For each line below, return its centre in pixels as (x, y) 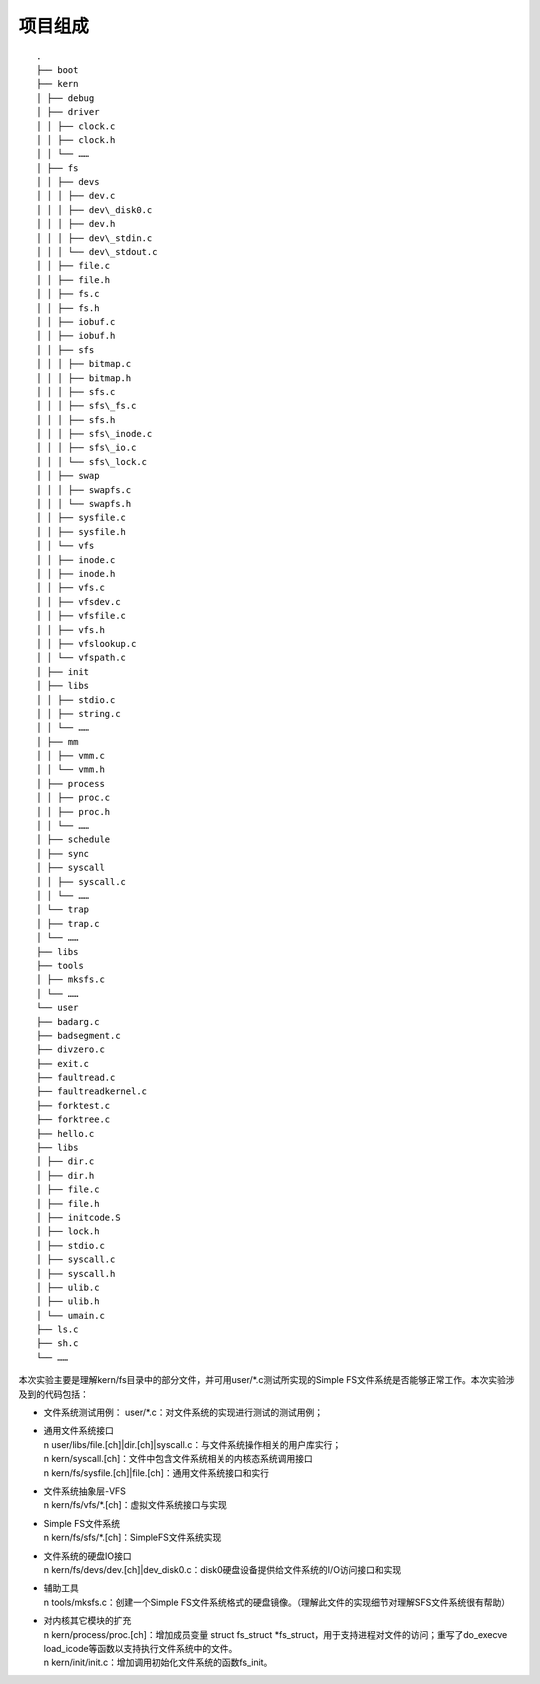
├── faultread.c (76, 1078)
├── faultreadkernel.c (92, 1091)
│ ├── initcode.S (78, 1217)
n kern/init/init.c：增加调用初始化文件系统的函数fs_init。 (158, 1662)
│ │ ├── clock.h (76, 139)
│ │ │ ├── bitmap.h (84, 378)
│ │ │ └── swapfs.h (84, 504)
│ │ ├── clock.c (76, 126)
